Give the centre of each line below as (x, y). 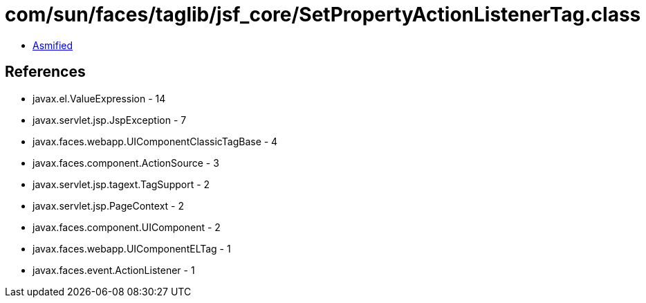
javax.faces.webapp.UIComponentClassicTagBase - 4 (155, 141)
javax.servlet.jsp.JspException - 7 (110, 120)
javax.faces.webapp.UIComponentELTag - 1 (132, 248)
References (45, 72)
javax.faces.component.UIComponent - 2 (127, 227)
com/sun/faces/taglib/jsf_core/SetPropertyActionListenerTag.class (323, 15)
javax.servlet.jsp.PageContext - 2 (108, 205)
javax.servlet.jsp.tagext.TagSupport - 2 (121, 184)
